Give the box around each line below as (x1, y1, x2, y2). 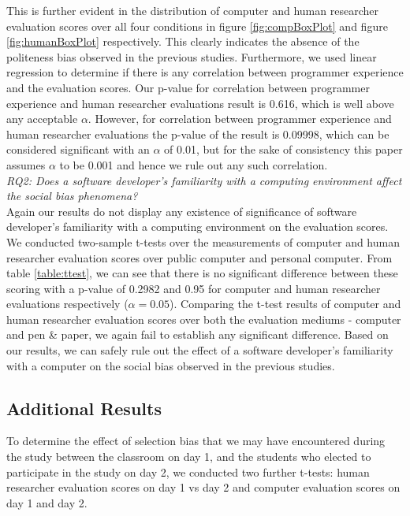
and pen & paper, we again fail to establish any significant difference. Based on (6, 326, 389, 343)
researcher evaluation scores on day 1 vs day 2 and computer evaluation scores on (6, 479, 401, 496)
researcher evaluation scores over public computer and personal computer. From (6, 249, 393, 265)
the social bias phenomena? (6, 187, 138, 204)
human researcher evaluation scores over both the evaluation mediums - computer (6, 310, 401, 327)
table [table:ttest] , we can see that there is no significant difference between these (6, 265, 398, 281)
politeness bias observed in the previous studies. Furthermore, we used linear (6, 48, 377, 65)
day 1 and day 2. (6, 494, 88, 510)
